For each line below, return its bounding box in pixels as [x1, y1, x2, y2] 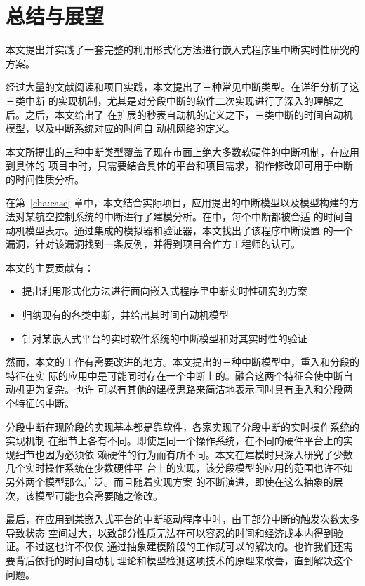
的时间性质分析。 [6, 171, 84, 186]
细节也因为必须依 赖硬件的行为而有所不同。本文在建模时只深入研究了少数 [15, 446, 353, 461]
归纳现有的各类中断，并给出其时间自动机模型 [22, 307, 229, 322]
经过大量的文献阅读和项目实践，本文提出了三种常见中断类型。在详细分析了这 [6, 79, 359, 94]
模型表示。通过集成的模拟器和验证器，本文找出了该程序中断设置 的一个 [25, 222, 353, 237]
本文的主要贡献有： [6, 260, 94, 274]
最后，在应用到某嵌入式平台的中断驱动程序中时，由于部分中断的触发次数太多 [6, 512, 359, 526]
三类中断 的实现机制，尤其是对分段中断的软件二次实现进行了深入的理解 [6, 93, 333, 107]
